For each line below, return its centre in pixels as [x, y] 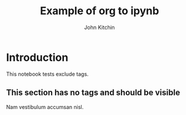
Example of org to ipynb [100, 11]
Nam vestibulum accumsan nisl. [45, 107]
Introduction [37, 57]
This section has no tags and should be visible [93, 93]
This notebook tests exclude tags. [47, 74]
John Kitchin [100, 27]
